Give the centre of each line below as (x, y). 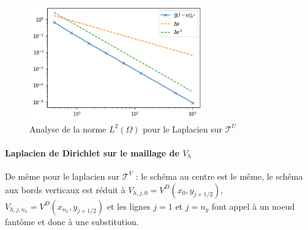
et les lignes (129, 206)
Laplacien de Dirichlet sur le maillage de (92, 152)
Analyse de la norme (68, 128)
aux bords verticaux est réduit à (65, 189)
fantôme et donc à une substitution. (72, 221)
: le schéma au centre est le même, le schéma (219, 176)
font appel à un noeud (253, 206)
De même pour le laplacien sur (62, 176)
